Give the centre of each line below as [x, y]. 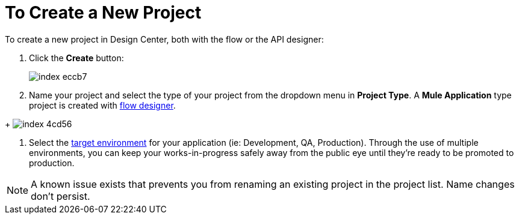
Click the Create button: [76, 58]
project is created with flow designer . [102, 105]
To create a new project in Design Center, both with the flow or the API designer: [164, 39]
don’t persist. [61, 196]
